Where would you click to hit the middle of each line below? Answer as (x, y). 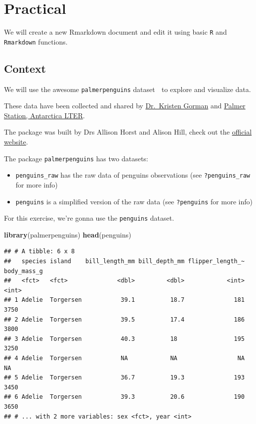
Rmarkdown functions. (36, 41)
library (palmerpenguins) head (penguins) (68, 234)
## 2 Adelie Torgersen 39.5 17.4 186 (124, 319)
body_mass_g (23, 271)
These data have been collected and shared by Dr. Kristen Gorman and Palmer (125, 106)
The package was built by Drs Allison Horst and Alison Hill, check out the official (128, 132)
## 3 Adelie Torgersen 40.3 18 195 (124, 339)
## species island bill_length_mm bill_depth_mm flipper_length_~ (124, 261)
